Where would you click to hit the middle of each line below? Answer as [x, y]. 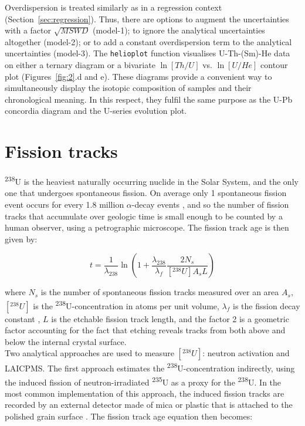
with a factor [28, 30]
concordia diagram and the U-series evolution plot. [96, 111]
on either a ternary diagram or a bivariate [80, 65]
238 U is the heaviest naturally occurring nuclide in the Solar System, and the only [152, 180]
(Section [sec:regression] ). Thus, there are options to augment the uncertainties [147, 18]
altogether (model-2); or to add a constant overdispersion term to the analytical [148, 41]
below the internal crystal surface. [66, 341]
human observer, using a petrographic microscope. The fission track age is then [147, 227]
